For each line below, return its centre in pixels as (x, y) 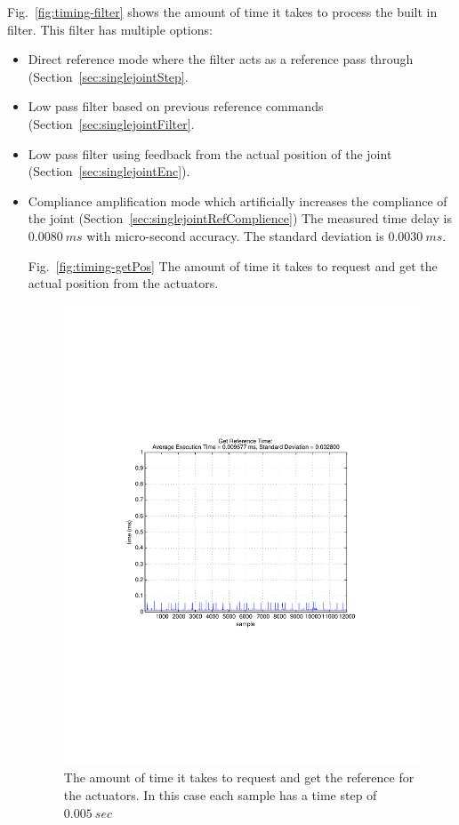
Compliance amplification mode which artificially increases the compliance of (238, 200)
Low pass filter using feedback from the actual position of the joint (210, 153)
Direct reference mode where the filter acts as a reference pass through (221, 59)
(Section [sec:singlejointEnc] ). (109, 171)
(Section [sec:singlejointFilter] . (111, 123)
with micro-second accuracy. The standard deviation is (235, 235)
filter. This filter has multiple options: (110, 29)
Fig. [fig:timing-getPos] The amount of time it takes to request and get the (233, 265)
